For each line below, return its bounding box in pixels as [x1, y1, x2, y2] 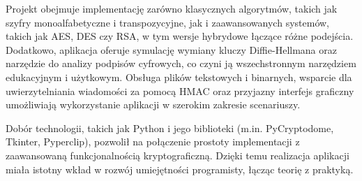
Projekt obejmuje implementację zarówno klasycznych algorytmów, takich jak [6, 1, 338, 15]
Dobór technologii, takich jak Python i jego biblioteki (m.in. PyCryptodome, [6, 120, 334, 135]
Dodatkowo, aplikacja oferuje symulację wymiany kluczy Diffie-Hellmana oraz [6, 42, 337, 57]
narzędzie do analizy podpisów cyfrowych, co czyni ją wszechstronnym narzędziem [6, 56, 356, 71]
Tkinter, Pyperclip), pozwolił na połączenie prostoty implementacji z [6, 134, 300, 149]
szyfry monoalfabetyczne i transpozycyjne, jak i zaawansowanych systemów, [6, 15, 329, 29]
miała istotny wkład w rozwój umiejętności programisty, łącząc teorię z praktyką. [6, 161, 354, 176]
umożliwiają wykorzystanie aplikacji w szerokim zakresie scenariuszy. [6, 97, 301, 112]
